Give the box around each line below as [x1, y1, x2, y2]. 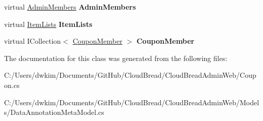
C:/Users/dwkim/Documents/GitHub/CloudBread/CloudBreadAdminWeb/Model [4, 97, 259, 107]
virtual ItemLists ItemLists [4, 18, 93, 29]
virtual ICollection [4, 36, 61, 46]
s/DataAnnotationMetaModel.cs [4, 107, 104, 117]
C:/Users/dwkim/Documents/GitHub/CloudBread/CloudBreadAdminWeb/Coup [4, 70, 256, 80]
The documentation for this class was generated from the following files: [4, 52, 228, 63]
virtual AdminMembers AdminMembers [4, 2, 136, 12]
